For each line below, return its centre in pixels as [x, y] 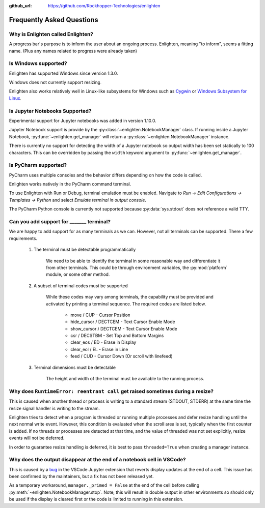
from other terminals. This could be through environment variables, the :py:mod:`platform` [137, 268]
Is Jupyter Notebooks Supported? [50, 111]
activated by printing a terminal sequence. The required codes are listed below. [126, 304]
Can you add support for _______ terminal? [60, 222]
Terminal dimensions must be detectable [75, 367]
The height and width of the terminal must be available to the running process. [125, 379]
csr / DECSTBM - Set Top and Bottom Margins [117, 336]
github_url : [20, 6]
